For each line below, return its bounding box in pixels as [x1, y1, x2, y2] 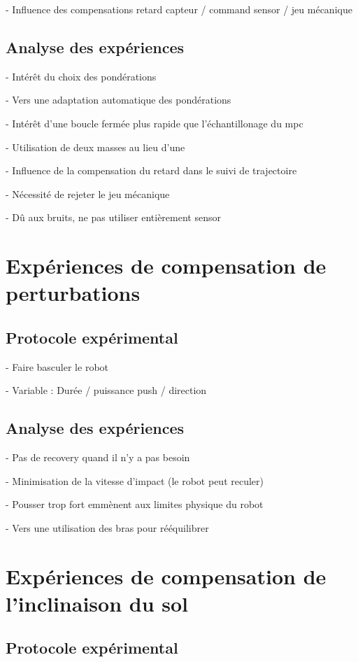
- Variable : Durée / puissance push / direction [6, 383, 207, 397]
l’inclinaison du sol [6, 589, 189, 617]
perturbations [6, 279, 141, 307]
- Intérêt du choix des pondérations [6, 69, 157, 83]
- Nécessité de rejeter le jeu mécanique [6, 186, 170, 201]
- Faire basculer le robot [6, 359, 108, 374]
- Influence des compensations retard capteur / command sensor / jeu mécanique [6, 2, 352, 16]
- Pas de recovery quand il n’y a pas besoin [6, 450, 190, 465]
